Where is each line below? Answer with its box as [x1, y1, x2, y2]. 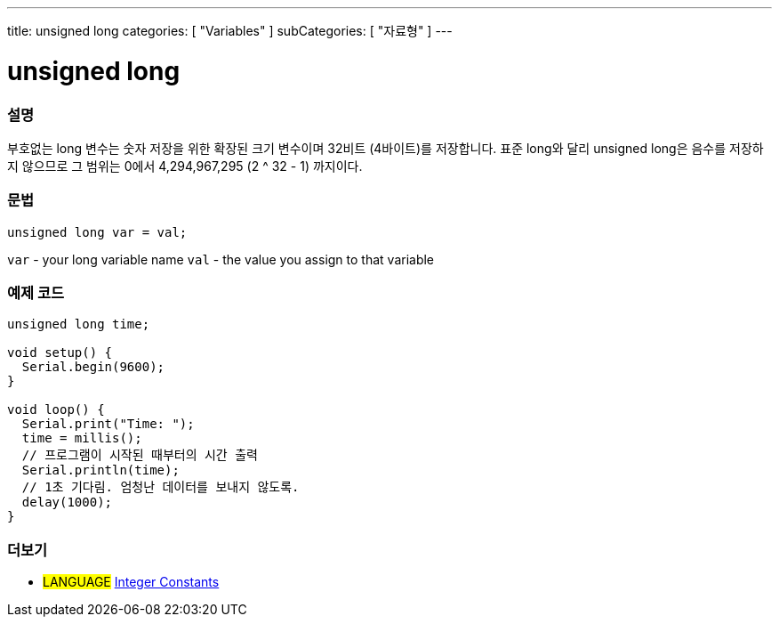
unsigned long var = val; [7, 224, 188, 239]
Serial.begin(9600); [21, 360, 165, 375]
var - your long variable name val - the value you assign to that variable [7, 251, 435, 267]
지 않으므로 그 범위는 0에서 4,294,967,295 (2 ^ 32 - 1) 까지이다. [7, 158, 363, 174]
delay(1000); [21, 495, 113, 510]
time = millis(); [21, 431, 142, 446]
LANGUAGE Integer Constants [43, 574, 220, 590]
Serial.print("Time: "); [21, 417, 195, 432]
